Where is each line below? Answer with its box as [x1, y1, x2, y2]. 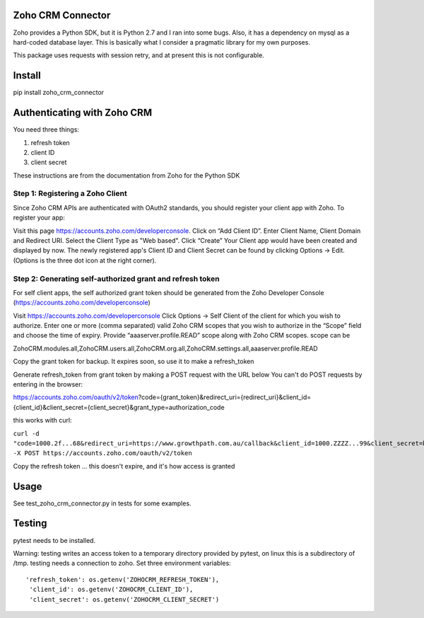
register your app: [13, 213, 65, 222]
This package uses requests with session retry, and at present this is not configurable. [13, 51, 264, 59]
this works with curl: [13, 416, 72, 425]
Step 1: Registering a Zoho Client [13, 188, 127, 198]
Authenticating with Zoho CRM [13, 107, 152, 119]
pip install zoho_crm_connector [13, 88, 105, 97]
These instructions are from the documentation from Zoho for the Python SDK [13, 171, 240, 180]
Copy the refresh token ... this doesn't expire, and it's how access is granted [13, 462, 235, 470]
